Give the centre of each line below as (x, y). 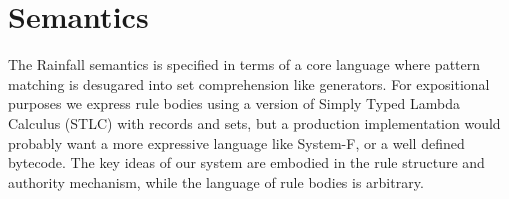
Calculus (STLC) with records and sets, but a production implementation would (254, 122)
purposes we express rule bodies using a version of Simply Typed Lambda (234, 103)
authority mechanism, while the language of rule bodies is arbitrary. (216, 181)
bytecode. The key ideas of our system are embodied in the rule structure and (246, 162)
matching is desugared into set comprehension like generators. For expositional (249, 83)
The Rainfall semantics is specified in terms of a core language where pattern (244, 64)
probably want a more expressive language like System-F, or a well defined (236, 142)
